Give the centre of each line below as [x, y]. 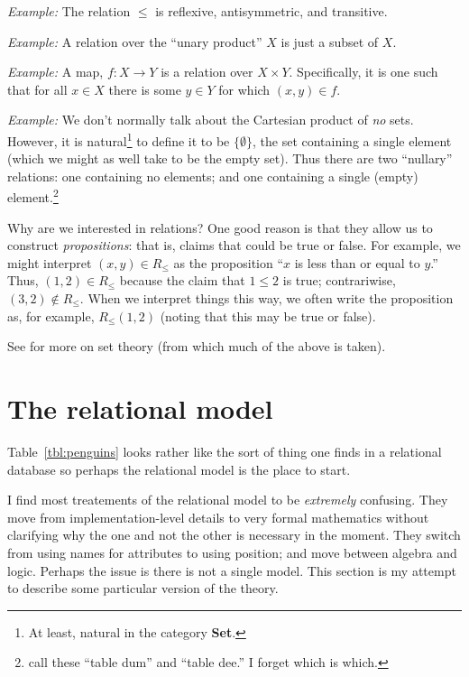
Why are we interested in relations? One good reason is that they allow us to [220, 227]
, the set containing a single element [352, 140]
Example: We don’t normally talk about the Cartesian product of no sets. [211, 120]
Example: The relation [69, 11]
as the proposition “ [229, 262]
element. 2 [33, 196]
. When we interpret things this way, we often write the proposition [267, 298]
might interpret [50, 262]
